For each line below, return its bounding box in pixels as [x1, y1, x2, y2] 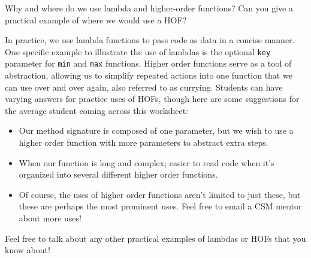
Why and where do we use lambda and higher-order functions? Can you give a [5, 2, 293, 14]
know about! [5, 244, 50, 256]
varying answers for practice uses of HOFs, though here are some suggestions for [5, 92, 300, 105]
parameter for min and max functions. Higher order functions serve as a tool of [5, 57, 292, 70]
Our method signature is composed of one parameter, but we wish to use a [19, 124, 294, 137]
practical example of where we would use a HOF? [5, 13, 187, 26]
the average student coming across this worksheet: [5, 104, 189, 116]
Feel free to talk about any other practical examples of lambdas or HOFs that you [5, 232, 306, 244]
